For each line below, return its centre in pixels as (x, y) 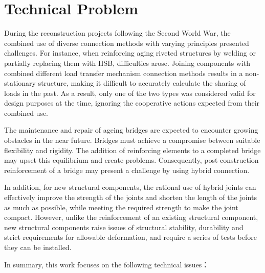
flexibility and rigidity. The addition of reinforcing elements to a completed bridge (132, 150)
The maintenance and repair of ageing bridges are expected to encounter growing (131, 130)
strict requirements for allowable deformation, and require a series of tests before (130, 237)
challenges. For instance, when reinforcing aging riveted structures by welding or (130, 53)
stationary (20, 83)
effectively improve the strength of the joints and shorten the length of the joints (130, 197)
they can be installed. (38, 247)
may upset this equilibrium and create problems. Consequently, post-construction (131, 160)
